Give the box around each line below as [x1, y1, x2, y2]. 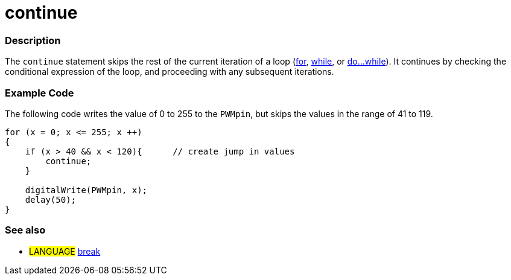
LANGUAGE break [29, 246, 101, 256]
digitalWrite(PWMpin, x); [25, 185, 148, 195]
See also [5, 224, 46, 237]
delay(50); [25, 194, 77, 205]
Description [5, 34, 61, 46]
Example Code [5, 86, 74, 99]
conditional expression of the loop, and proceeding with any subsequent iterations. [5, 66, 334, 77]
